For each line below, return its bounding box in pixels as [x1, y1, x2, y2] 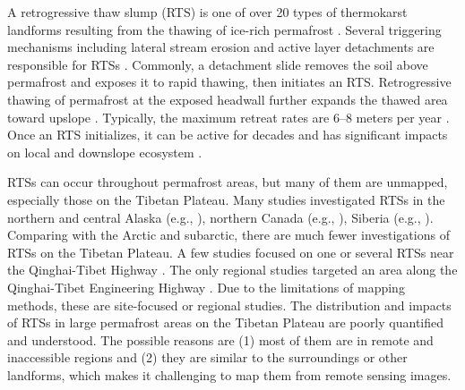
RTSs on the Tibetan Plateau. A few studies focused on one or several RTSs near [7, 242, 454, 261]
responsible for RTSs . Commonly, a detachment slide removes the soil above [7, 55, 428, 73]
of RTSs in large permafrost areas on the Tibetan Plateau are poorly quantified [7, 313, 444, 332]
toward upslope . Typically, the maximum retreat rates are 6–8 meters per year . [7, 107, 450, 126]
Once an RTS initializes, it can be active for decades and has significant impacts [7, 125, 448, 144]
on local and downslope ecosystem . [7, 142, 202, 161]
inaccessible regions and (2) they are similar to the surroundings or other [7, 348, 408, 367]
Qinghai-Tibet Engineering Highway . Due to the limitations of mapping [7, 277, 405, 296]
